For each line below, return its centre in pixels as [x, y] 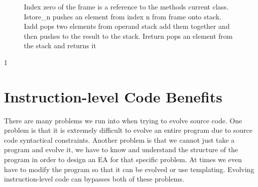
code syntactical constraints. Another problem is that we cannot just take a [119, 140]
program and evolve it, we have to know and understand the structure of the [121, 149]
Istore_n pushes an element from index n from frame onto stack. [123, 16]
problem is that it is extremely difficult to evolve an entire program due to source [128, 130]
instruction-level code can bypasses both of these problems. [94, 179]
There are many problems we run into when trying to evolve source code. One [123, 120]
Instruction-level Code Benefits [113, 96]
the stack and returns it [60, 46]
